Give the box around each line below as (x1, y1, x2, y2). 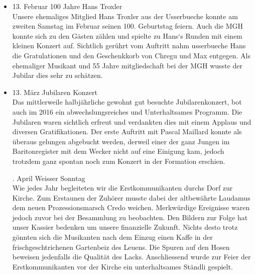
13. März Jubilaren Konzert (12, 86, 97, 97)
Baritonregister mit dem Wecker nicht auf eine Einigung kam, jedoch (12, 146, 224, 156)
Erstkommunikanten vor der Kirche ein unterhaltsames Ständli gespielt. (12, 261, 233, 271)
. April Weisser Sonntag (12, 172, 85, 183)
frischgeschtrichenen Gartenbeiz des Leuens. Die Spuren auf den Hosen (12, 241, 230, 252)
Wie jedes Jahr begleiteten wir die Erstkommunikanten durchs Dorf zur (12, 182, 233, 193)
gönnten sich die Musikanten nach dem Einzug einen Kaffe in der (12, 232, 213, 242)
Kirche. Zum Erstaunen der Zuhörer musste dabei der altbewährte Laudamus (12, 192, 250, 203)
